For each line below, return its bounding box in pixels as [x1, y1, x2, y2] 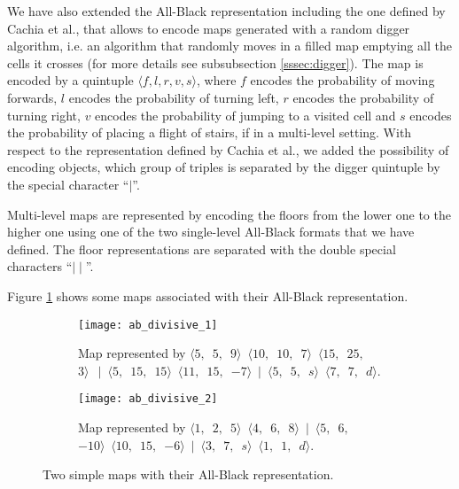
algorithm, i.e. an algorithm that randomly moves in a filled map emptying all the [7, 36, 452, 55]
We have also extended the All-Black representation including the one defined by [7, 2, 446, 19]
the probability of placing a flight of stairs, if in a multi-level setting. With [7, 123, 412, 142]
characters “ [7, 257, 73, 276]
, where [197, 71, 237, 89]
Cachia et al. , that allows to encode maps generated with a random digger [7, 19, 410, 37]
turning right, [7, 105, 81, 124]
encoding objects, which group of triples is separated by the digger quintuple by [7, 158, 440, 176]
